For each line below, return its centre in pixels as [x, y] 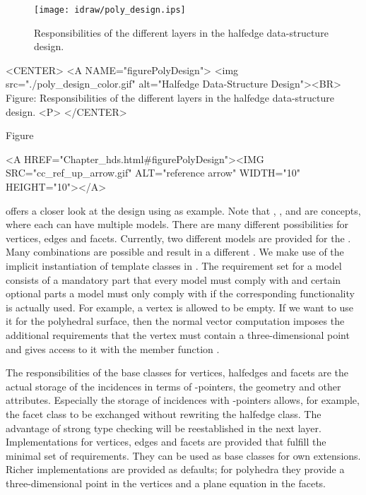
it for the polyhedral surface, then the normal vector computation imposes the [175, 321]
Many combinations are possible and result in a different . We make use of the [175, 252]
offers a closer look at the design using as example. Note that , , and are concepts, [183, 210]
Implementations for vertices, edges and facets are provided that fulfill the [166, 442]
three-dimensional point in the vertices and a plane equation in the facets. [166, 483]
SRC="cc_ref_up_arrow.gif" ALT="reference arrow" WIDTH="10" [153, 173]
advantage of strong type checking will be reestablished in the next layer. [164, 428]
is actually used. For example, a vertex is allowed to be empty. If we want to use [180, 307]
